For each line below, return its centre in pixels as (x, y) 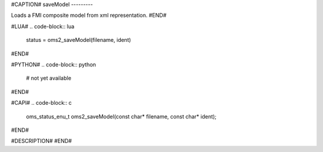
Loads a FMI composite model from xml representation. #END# (89, 16)
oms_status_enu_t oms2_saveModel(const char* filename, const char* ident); (121, 116)
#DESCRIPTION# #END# (41, 141)
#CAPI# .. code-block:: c (41, 103)
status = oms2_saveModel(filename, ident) (79, 40)
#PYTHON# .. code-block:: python (54, 64)
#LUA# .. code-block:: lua (43, 26)
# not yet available (49, 78)
